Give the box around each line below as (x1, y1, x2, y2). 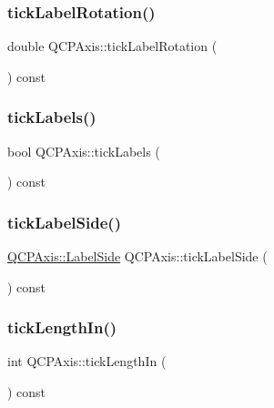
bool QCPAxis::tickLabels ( (7, 141, 160, 160)
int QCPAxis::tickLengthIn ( (7, 352, 167, 371)
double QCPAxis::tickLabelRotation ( (7, 36, 218, 56)
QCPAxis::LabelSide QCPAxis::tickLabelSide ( (7, 247, 268, 266)
